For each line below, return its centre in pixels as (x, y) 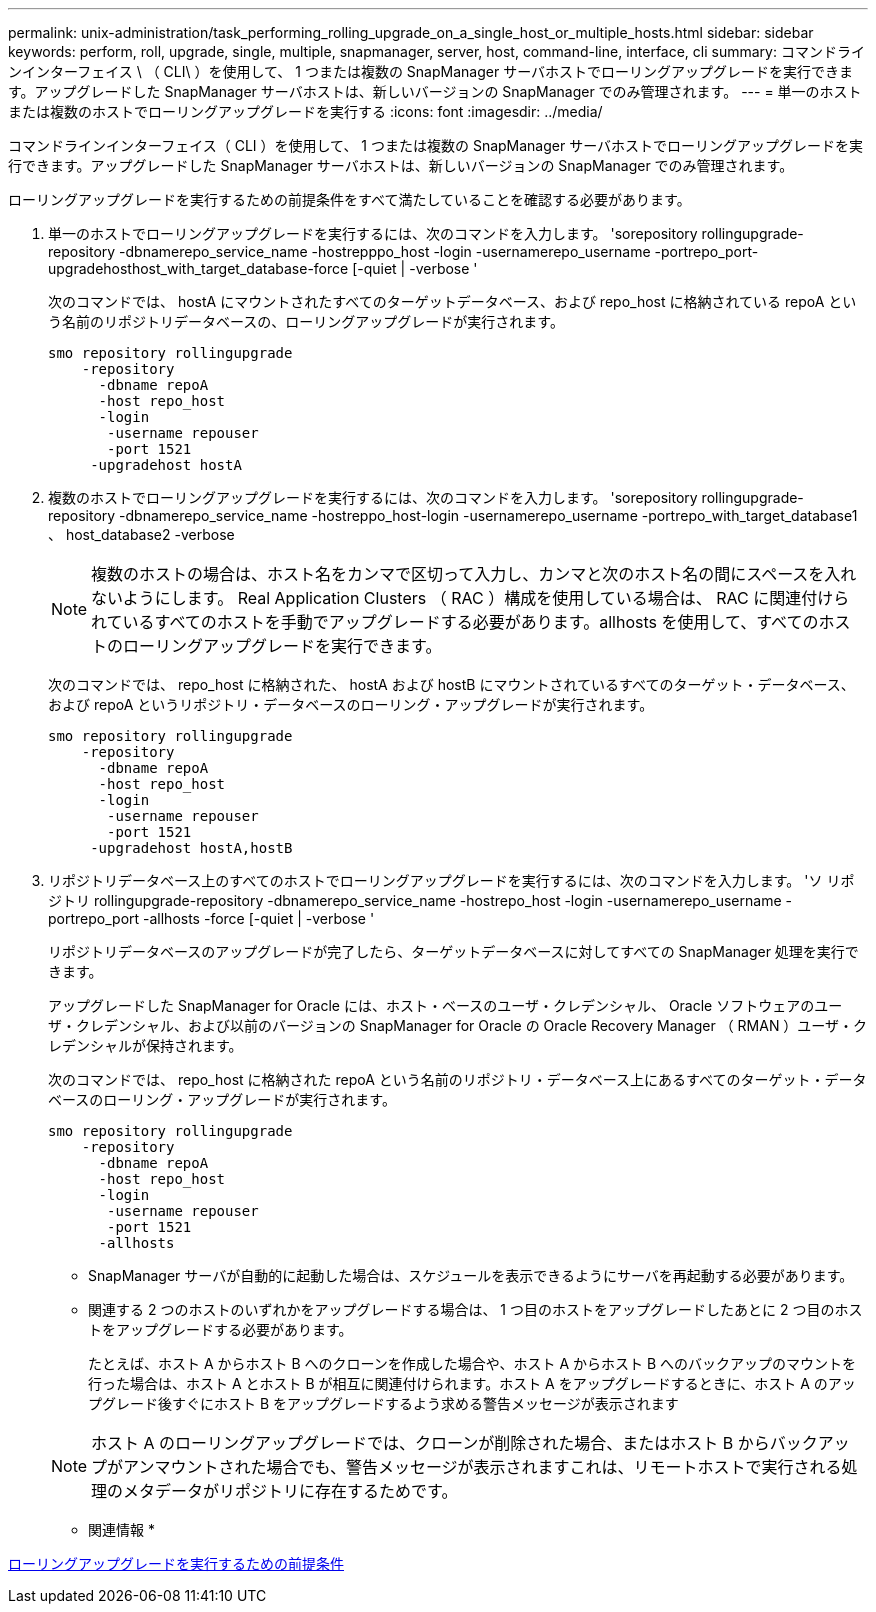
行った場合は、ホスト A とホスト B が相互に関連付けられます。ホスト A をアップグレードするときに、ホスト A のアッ (472, 1383)
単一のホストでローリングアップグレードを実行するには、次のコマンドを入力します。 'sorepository (373, 233)
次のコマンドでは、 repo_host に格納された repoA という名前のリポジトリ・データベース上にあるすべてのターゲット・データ (457, 1079)
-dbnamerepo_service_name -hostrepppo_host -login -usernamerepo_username (385, 251)
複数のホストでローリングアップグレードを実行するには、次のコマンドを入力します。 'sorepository (373, 497)
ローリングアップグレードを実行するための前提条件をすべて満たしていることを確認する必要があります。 (349, 199)
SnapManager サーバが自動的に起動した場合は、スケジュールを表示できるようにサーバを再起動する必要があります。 (471, 1275)
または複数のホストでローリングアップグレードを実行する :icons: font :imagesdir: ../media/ (305, 111)
